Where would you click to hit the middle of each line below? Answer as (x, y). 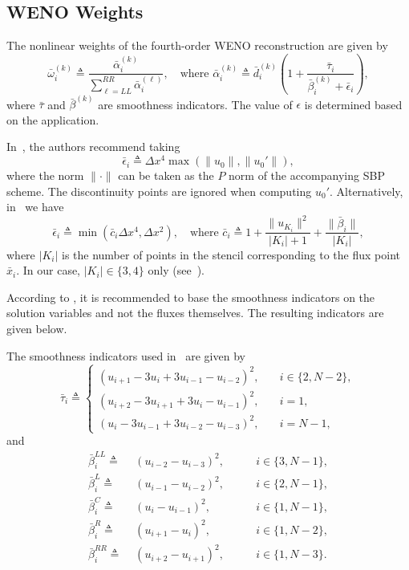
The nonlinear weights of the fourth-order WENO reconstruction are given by (197, 45)
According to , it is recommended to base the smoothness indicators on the (191, 297)
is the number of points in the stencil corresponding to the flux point (231, 254)
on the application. (53, 119)
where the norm (45, 175)
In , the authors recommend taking (93, 147)
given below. (37, 328)
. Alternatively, (366, 191)
